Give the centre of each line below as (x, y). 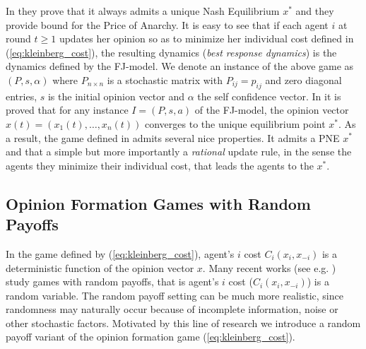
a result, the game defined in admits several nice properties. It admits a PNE (173, 137)
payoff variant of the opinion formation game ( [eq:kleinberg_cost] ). (150, 337)
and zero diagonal (303, 79)
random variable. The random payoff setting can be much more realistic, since (175, 295)
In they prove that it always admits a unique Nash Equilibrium (143, 11)
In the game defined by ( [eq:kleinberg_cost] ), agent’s (120, 253)
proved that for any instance (67, 110)
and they (315, 11)
